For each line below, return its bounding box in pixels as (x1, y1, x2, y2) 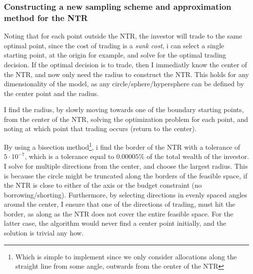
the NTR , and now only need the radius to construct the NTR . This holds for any (4, 69, 249, 79)
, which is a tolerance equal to (24, 151, 114, 161)
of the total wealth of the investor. (146, 151, 249, 161)
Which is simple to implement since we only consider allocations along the (15, 251, 237, 261)
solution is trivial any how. (4, 228, 84, 238)
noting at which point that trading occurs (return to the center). (4, 123, 197, 134)
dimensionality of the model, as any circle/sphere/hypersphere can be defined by (4, 78, 244, 89)
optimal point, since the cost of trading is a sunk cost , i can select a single (4, 40, 224, 50)
